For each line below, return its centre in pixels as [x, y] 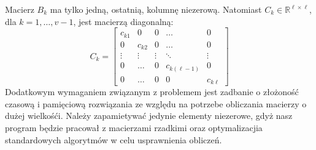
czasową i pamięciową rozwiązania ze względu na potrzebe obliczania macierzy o [156, 103]
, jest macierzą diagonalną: [123, 21]
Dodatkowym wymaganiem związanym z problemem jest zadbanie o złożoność [152, 92]
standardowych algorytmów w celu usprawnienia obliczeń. [114, 139]
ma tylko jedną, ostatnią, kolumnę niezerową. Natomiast [156, 9]
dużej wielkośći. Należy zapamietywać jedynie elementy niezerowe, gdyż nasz [149, 116]
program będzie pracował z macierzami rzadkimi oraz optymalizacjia [134, 127]
